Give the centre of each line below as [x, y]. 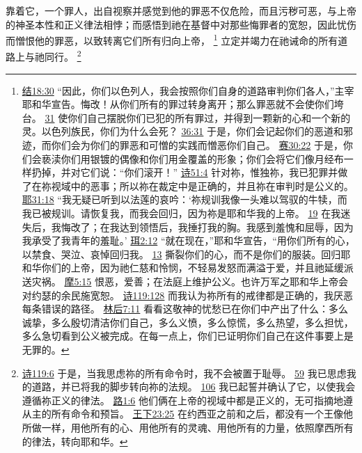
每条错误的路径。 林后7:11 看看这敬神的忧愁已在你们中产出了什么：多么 [185, 309]
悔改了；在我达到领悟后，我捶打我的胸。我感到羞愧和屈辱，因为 [207, 226]
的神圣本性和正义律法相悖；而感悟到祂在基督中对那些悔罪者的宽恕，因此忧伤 [181, 24]
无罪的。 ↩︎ [46, 349]
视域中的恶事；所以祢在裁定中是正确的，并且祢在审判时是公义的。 [202, 185]
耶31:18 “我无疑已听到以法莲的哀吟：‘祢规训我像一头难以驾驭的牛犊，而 [184, 199]
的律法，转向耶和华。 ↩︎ [75, 441]
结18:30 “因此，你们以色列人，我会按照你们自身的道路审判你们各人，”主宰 [188, 90]
